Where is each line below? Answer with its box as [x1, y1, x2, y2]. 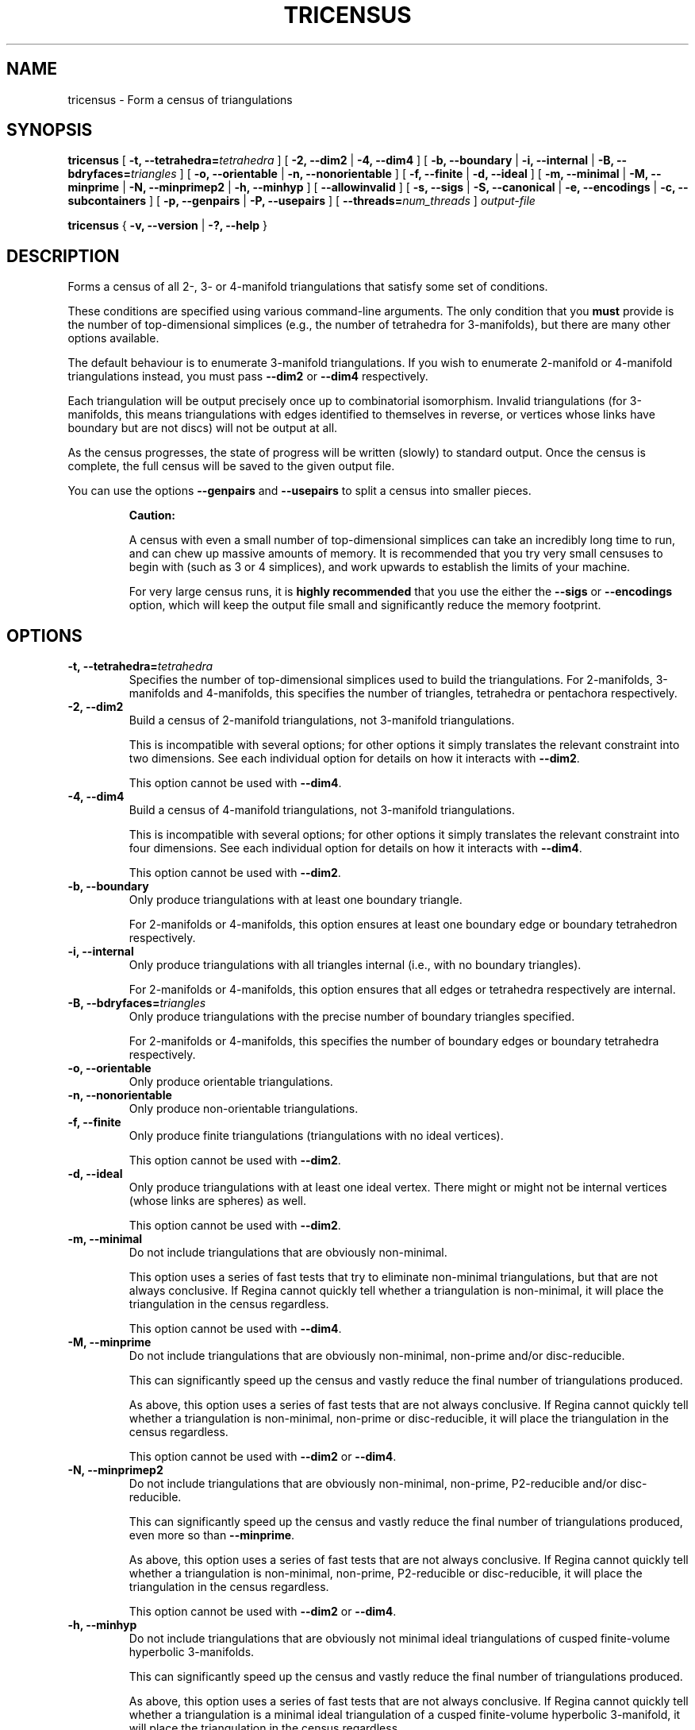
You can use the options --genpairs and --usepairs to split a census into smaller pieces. [67, 484, 532, 498]
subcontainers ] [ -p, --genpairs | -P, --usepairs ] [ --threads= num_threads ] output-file [67, 194, 536, 208]
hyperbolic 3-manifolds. [129, 1645, 255, 1659]
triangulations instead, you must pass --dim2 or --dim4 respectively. [67, 369, 428, 384]
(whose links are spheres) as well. [129, 1194, 306, 1208]
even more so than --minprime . [129, 1528, 295, 1543]
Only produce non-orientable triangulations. [129, 1102, 359, 1116]
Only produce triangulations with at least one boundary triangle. [129, 893, 463, 907]
